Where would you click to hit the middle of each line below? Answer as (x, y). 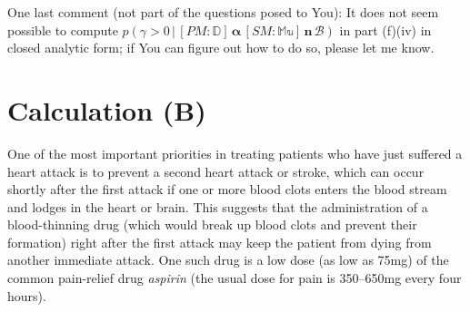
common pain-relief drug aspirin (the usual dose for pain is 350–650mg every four (235, 278)
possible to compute (63, 29)
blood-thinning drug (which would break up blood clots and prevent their (212, 224)
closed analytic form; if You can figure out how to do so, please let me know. (221, 48)
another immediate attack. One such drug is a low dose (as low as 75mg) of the (228, 260)
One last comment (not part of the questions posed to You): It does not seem (223, 12)
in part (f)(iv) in (385, 29)
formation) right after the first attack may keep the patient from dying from (220, 242)
